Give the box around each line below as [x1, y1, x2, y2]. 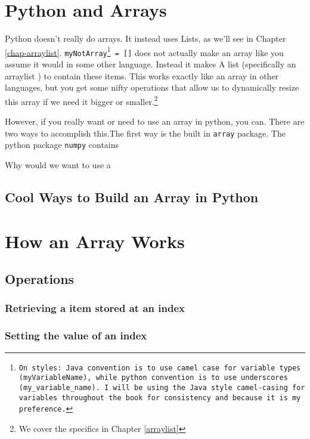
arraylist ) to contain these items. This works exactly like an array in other [5, 69, 279, 82]
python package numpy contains [5, 138, 119, 151]
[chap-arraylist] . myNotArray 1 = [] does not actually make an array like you [5, 44, 284, 58]
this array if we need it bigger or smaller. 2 [5, 93, 158, 107]
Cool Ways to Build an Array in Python [5, 187, 259, 206]
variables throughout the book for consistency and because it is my [18, 393, 301, 402]
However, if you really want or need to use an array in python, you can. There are [5, 115, 305, 128]
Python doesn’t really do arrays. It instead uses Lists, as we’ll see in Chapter [5, 32, 286, 45]
